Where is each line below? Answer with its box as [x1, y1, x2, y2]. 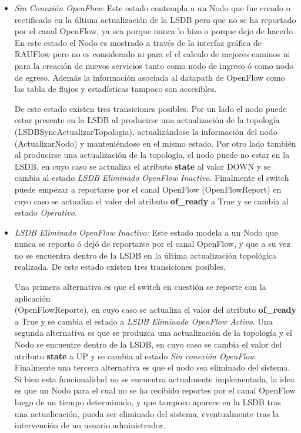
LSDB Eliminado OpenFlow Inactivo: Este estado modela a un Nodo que [14, 226, 278, 238]
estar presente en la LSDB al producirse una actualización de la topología [14, 114, 280, 126]
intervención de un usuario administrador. [14, 419, 166, 431]
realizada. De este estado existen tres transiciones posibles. [14, 260, 226, 273]
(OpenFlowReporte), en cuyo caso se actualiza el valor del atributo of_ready [14, 303, 297, 316]
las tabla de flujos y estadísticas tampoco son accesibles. [14, 82, 217, 95]
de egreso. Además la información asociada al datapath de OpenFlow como [14, 71, 285, 83]
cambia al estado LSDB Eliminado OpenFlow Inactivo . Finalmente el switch [14, 171, 289, 184]
